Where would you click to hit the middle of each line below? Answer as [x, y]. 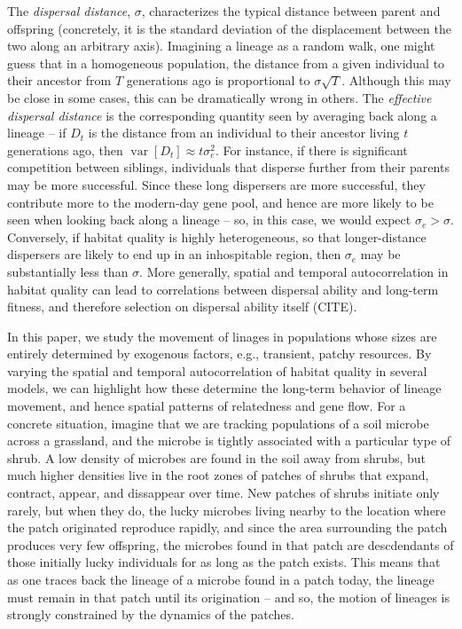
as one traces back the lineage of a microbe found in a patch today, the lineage [221, 579]
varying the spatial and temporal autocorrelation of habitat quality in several [217, 370]
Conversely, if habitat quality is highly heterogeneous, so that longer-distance [217, 236]
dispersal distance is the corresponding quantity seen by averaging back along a [222, 115]
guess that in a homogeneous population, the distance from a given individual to [226, 63]
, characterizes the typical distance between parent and [291, 11]
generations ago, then [65, 149]
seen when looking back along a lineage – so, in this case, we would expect [209, 220]
